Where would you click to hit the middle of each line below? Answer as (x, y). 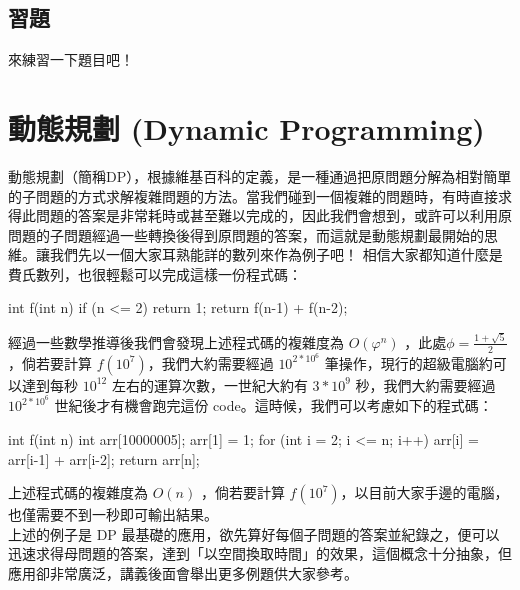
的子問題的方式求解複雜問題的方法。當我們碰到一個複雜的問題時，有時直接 (253, 195)
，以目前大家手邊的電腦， (424, 492)
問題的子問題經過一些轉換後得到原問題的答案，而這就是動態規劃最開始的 (246, 234)
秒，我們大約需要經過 (425, 384)
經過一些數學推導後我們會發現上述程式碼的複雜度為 (176, 341)
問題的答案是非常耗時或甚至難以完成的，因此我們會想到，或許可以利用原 (273, 215)
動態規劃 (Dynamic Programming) (246, 127)
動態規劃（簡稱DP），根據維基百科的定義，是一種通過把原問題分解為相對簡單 (260, 175)
